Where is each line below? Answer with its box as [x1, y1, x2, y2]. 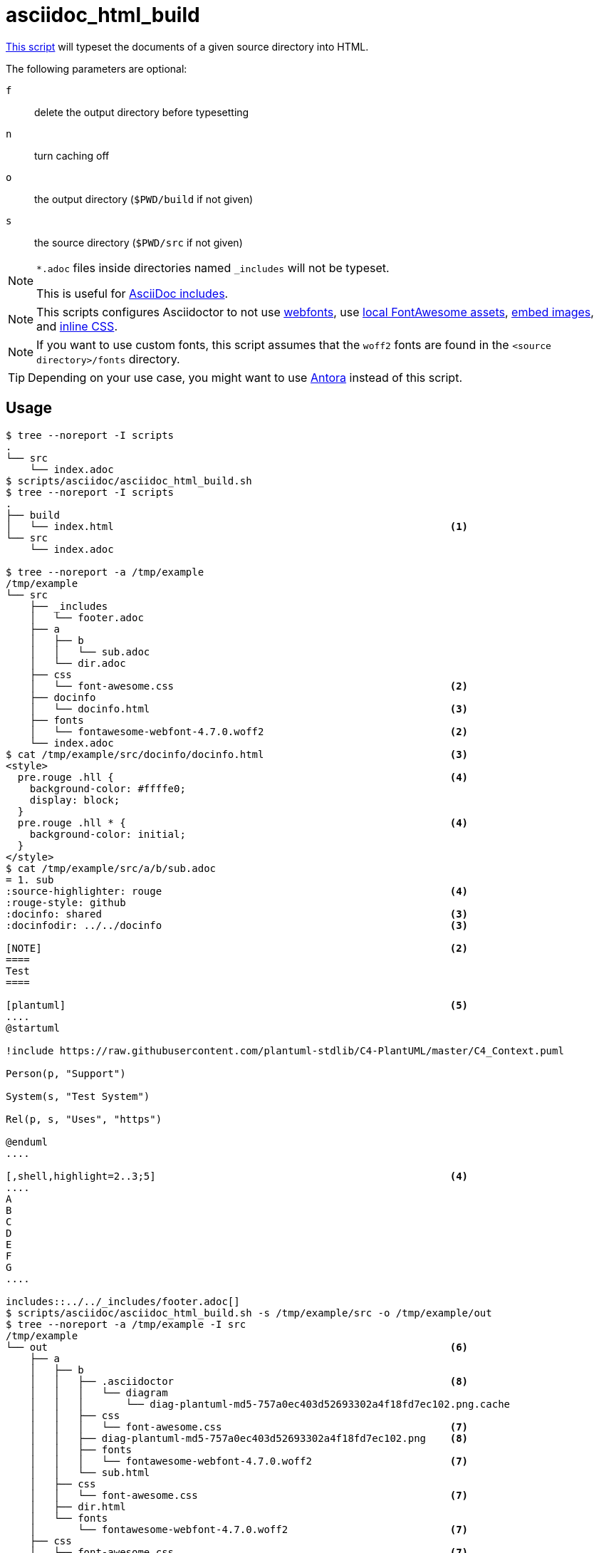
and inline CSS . [36, 318, 118, 333]
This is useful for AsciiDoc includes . [36, 286, 229, 301]
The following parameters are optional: [6, 62, 187, 75]
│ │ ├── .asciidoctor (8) [29, 1375, 469, 1387]
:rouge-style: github [6, 896, 126, 908]
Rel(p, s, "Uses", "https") [6, 1113, 162, 1125]
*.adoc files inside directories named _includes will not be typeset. [36, 260, 390, 275]
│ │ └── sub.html [29, 1466, 150, 1478]
